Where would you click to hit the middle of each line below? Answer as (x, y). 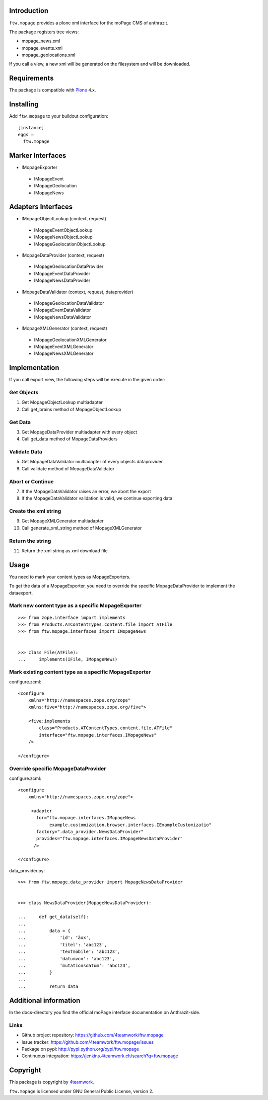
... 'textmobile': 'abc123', (69, 952)
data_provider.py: (27, 870)
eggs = (26, 135)
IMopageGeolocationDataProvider (69, 266)
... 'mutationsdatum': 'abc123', (74, 965)
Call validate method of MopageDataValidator (68, 468)
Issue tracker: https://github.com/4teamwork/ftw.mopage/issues (88, 1042)
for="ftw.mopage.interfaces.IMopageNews (86, 818)
